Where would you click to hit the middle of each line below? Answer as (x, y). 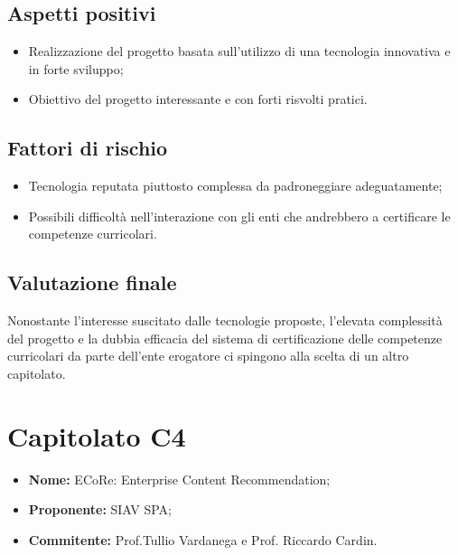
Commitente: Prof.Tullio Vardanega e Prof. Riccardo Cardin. (203, 539)
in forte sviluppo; (76, 68)
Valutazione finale (92, 282)
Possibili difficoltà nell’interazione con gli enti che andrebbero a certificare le (239, 216)
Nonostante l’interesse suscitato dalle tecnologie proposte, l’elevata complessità (225, 320)
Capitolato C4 (97, 435)
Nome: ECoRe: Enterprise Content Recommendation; (179, 479)
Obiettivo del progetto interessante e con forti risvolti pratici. (198, 99)
